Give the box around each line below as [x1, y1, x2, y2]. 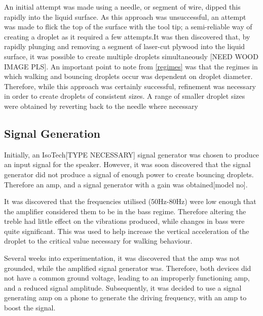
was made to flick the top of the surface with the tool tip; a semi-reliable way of [4, 21, 252, 32]
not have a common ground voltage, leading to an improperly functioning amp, [4, 272, 250, 283]
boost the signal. [4, 302, 56, 313]
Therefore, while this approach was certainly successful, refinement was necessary [4, 81, 256, 91]
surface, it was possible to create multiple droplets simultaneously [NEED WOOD [4, 51, 258, 61]
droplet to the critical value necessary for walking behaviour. [4, 235, 193, 246]
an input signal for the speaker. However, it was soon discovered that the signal [4, 159, 251, 170]
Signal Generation [4, 125, 100, 141]
